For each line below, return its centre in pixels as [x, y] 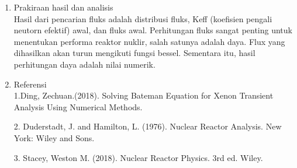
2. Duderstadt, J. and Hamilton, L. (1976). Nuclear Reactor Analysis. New [148, 126]
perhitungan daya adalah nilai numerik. [84, 64]
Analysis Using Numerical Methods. [78, 106]
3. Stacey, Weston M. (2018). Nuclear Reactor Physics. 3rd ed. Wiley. [138, 157]
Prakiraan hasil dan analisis [63, 7]
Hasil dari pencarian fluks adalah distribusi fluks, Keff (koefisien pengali [143, 18]
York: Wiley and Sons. [54, 137]
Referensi [30, 84]
